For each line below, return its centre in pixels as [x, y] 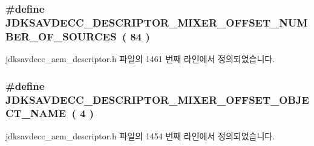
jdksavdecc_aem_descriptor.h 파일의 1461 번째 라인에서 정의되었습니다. [140, 59]
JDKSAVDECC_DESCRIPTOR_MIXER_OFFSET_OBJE [157, 99]
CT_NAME [36, 113]
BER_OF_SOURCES [61, 36]
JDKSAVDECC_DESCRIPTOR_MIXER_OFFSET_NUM [157, 22]
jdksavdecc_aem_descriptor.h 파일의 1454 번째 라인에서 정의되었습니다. [140, 135]
